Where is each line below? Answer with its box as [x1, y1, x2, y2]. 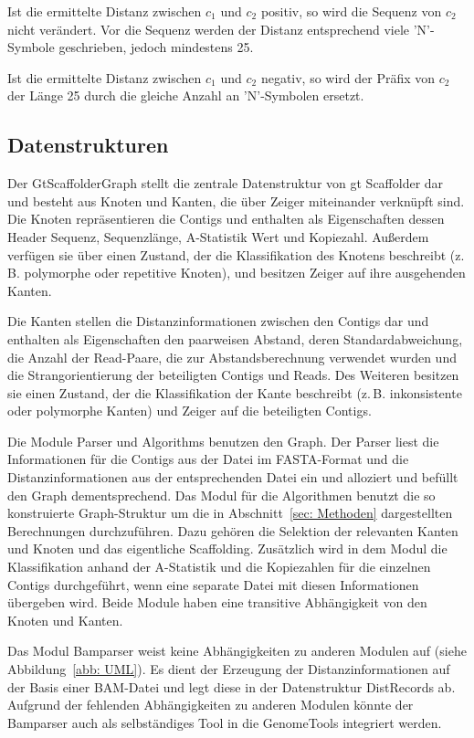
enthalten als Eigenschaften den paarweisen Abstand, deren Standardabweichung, [7, 329, 463, 348]
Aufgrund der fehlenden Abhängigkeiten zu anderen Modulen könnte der [7, 695, 414, 714]
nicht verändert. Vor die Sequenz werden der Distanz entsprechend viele [7, 19, 410, 38]
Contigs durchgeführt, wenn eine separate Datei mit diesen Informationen [7, 575, 419, 594]
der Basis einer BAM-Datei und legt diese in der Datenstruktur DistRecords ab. [7, 677, 456, 696]
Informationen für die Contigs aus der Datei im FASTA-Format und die [7, 449, 409, 469]
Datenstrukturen [7, 131, 169, 159]
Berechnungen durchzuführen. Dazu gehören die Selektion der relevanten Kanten [7, 521, 458, 540]
